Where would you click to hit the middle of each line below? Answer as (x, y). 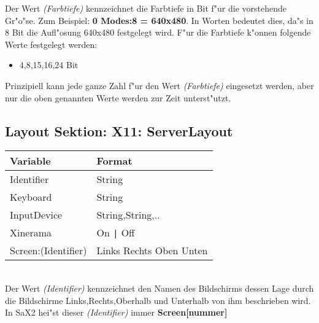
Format (114, 161)
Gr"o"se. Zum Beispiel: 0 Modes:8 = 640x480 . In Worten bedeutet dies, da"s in (159, 20)
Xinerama (31, 233)
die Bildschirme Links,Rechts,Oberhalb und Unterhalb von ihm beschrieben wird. (158, 300)
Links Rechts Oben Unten (152, 251)
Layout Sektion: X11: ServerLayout (119, 130)
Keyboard (31, 197)
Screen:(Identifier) (48, 251)
